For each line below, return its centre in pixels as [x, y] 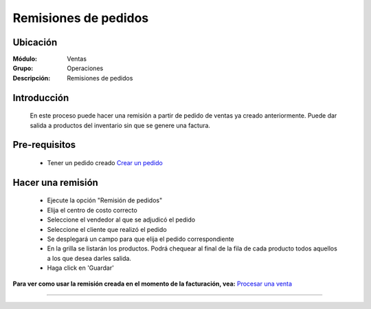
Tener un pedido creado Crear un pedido [105, 163]
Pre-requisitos [44, 145]
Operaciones [85, 68]
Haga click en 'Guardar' [81, 268]
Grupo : [23, 68]
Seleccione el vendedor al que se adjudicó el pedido [121, 220]
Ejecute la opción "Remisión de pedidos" [105, 200]
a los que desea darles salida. [89, 258]
